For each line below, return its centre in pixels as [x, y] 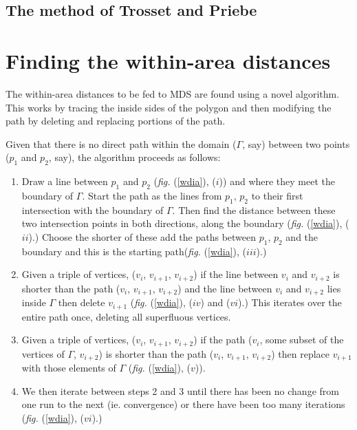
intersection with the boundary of [93, 209]
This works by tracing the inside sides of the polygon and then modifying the [169, 107]
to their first [277, 195]
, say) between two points [296, 143]
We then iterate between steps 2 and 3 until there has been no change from [180, 390]
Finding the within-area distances [168, 60]
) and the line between [225, 288]
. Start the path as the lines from [152, 195]
